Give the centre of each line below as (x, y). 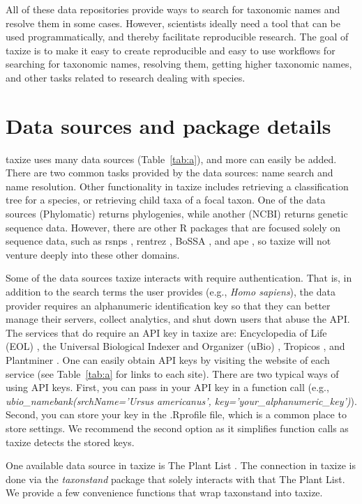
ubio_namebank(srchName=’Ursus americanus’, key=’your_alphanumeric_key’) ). (181, 400)
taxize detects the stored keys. (70, 442)
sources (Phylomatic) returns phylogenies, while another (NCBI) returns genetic (177, 214)
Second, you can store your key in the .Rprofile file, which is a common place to (176, 414)
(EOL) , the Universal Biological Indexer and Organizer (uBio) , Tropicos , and (175, 346)
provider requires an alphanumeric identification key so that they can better (168, 305)
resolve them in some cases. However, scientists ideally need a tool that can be (173, 23)
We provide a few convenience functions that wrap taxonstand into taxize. (164, 492)
